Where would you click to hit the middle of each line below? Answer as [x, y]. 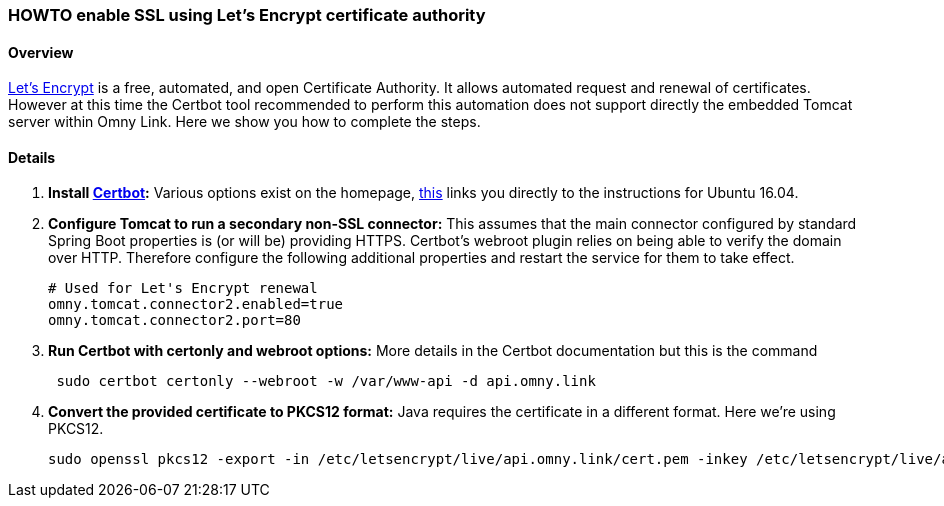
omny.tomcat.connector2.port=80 [174, 320]
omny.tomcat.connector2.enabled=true [196, 304]
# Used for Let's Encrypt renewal [183, 288]
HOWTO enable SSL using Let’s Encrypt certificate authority [247, 15]
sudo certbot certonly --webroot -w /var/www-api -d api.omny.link [326, 381]
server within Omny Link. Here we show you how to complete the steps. [244, 122]
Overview [41, 52]
